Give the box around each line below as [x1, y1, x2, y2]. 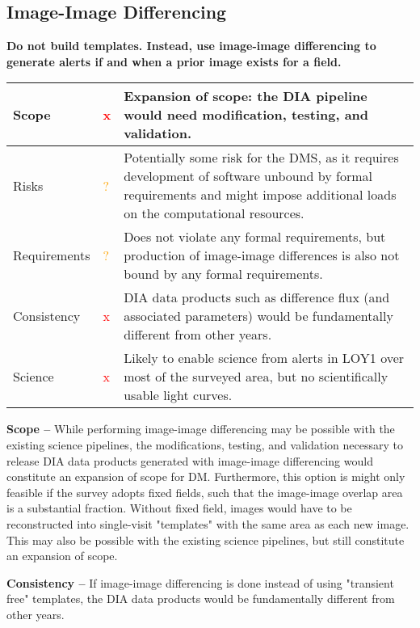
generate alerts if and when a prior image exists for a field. [6, 53, 342, 70]
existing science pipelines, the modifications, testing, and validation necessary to [6, 436, 403, 453]
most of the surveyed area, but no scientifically [124, 367, 388, 386]
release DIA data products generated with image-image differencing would [6, 452, 373, 469]
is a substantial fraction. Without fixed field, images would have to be [6, 499, 352, 516]
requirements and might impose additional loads [124, 185, 397, 204]
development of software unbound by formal [124, 166, 372, 186]
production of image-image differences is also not [124, 246, 400, 265]
